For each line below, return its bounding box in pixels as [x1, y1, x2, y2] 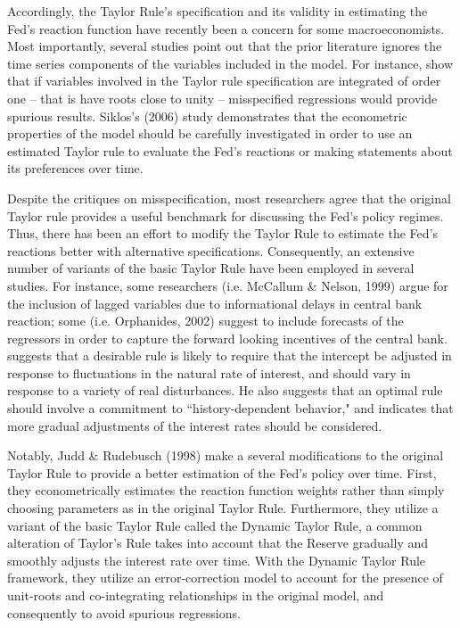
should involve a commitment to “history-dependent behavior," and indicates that [7, 399, 454, 417]
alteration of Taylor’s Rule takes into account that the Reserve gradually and [7, 533, 429, 552]
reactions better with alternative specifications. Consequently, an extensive [7, 241, 415, 260]
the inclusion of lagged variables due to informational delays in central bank [7, 293, 423, 312]
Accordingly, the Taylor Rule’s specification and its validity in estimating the [7, 2, 428, 20]
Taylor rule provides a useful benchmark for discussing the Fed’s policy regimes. [7, 206, 444, 225]
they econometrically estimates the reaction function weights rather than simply [7, 481, 445, 500]
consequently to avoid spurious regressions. [7, 603, 241, 622]
